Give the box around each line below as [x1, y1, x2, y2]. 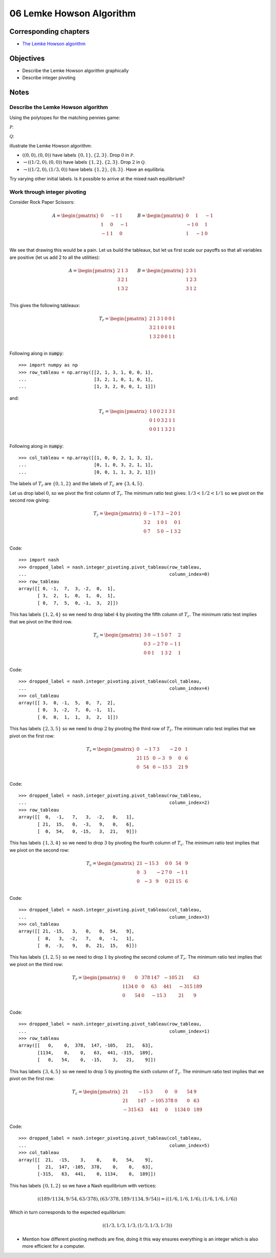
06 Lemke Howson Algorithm [9, 8, 136, 19]
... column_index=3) [18, 914, 210, 920]
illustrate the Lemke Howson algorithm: [9, 142, 92, 148]
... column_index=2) [18, 800, 210, 806]
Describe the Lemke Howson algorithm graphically [22, 67, 129, 74]
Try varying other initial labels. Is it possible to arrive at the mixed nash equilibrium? [9, 176, 185, 182]
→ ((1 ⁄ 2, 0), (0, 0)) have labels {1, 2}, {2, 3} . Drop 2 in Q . [23, 159, 146, 165]
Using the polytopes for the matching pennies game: [9, 114, 120, 120]
